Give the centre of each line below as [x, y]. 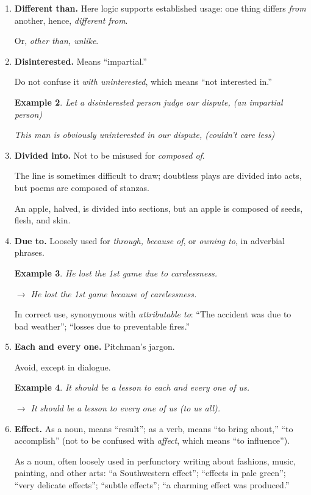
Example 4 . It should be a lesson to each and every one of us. [132, 387]
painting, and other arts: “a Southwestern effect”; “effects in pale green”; [150, 473]
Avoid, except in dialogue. [63, 367]
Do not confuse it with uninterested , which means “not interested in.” [143, 81]
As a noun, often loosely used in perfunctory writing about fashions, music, [155, 461]
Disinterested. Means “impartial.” [80, 61]
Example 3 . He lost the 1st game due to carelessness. [116, 273]
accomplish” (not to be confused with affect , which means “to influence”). [152, 440]
